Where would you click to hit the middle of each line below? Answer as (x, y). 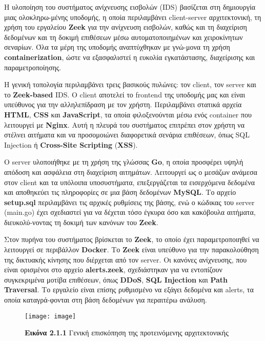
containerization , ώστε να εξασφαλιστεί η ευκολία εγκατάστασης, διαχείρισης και (130, 57)
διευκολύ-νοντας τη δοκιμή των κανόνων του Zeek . (81, 222)
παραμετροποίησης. (33, 67)
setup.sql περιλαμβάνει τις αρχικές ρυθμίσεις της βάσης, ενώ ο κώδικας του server (129, 202)
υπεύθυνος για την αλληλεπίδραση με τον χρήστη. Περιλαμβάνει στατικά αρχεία (123, 104)
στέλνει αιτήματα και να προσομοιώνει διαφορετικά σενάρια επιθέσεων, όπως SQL (127, 135)
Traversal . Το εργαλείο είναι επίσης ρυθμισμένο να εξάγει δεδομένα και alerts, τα (129, 289)
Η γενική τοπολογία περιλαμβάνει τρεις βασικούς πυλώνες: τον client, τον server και (130, 84)
